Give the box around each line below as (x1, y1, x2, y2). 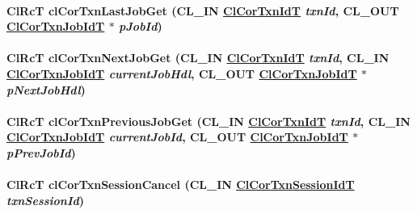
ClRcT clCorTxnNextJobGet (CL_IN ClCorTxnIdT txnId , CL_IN (6, 49, 390, 66)
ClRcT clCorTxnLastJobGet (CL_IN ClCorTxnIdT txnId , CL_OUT (6, 2, 399, 19)
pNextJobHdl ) (6, 81, 86, 98)
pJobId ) (119, 18, 162, 35)
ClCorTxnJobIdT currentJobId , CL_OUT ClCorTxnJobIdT (6, 128, 348, 145)
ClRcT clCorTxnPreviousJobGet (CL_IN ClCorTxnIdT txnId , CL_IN (6, 112, 411, 129)
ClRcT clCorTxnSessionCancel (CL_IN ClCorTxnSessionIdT (6, 176, 355, 193)
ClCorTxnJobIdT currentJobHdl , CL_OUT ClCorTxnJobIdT (6, 65, 357, 82)
